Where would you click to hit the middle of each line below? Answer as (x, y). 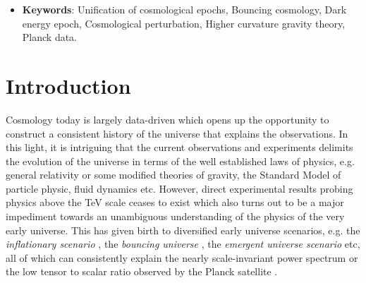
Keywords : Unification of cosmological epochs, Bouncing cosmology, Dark (184, 9)
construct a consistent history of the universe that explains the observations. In (177, 133)
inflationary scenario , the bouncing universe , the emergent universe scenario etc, (183, 244)
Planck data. (50, 37)
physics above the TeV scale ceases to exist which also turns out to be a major (175, 202)
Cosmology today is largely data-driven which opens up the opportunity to (167, 119)
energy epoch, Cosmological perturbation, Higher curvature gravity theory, (184, 23)
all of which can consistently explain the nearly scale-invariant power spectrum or (182, 257)
